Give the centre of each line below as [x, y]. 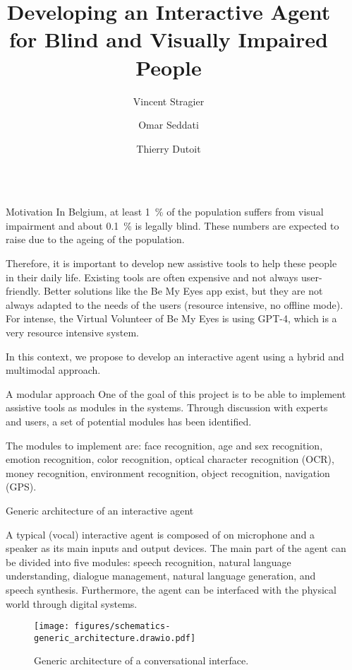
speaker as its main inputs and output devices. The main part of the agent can [176, 548]
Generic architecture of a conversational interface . [141, 660]
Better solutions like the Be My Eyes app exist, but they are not [183, 291]
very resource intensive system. [72, 333]
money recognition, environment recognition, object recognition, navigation [168, 472]
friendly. [23, 291]
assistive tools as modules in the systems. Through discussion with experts [167, 407]
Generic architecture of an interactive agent [100, 510]
